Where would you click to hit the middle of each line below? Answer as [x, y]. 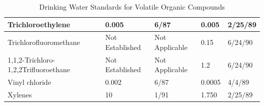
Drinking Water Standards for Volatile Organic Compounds [132, 7]
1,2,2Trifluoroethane [39, 69]
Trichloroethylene [39, 24]
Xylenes [20, 95]
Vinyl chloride [29, 82]
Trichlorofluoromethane [44, 42]
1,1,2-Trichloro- [31, 59]
